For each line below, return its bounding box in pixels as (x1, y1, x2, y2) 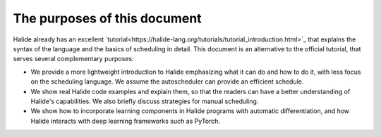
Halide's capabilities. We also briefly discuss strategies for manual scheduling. (30, 97, 259, 105)
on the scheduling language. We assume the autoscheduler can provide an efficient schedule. (30, 77, 304, 86)
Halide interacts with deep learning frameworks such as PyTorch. (30, 117, 221, 125)
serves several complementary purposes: (13, 55, 134, 63)
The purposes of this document (13, 11, 202, 26)
